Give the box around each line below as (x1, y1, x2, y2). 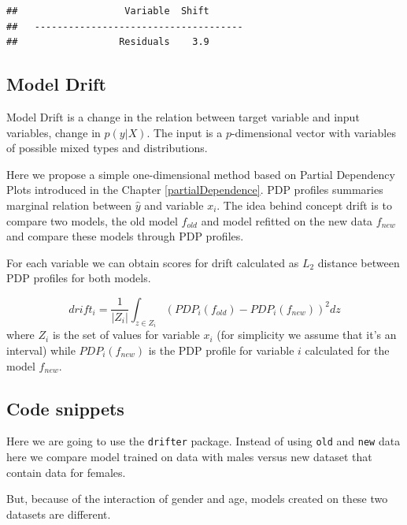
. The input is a (146, 124, 223, 140)
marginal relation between (6, 196, 132, 213)
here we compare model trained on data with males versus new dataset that (6, 449, 372, 464)
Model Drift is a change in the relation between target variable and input (6, 108, 360, 125)
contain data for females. (6, 464, 126, 480)
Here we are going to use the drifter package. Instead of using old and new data (6, 433, 401, 449)
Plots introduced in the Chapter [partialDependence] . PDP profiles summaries (6, 181, 383, 198)
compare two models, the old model (6, 212, 178, 229)
